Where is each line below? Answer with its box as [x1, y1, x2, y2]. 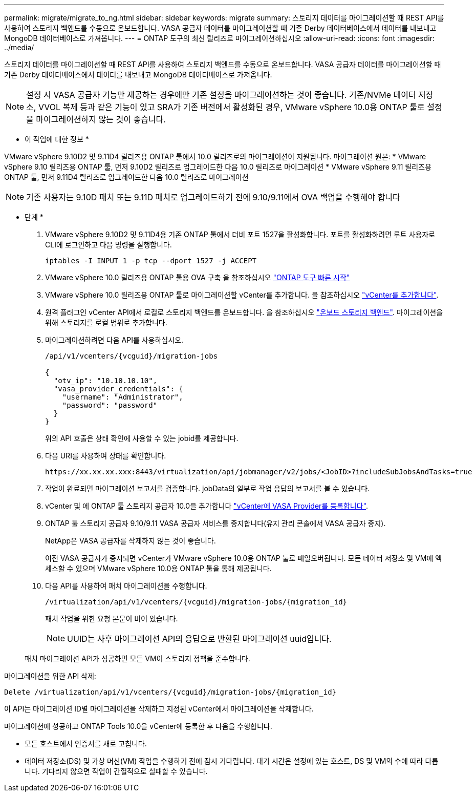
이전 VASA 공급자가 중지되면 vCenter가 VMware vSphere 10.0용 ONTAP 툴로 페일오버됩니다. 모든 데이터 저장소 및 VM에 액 [45, 554, 442, 562]
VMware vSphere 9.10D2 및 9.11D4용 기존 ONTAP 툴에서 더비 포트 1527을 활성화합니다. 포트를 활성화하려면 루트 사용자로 [45, 230, 436, 239]
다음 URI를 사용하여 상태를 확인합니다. [45, 451, 166, 460]
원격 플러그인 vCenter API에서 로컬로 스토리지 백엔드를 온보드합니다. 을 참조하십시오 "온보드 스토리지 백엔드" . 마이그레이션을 [45, 308, 443, 317]
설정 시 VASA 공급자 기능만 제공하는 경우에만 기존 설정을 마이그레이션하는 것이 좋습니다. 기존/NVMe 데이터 [26, 90, 416, 100]
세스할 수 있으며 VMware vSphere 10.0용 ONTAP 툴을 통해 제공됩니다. [45, 564, 272, 573]
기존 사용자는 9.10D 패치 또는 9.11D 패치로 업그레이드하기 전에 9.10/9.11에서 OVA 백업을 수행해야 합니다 [26, 192, 400, 202]
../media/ [4, 43, 34, 52]
